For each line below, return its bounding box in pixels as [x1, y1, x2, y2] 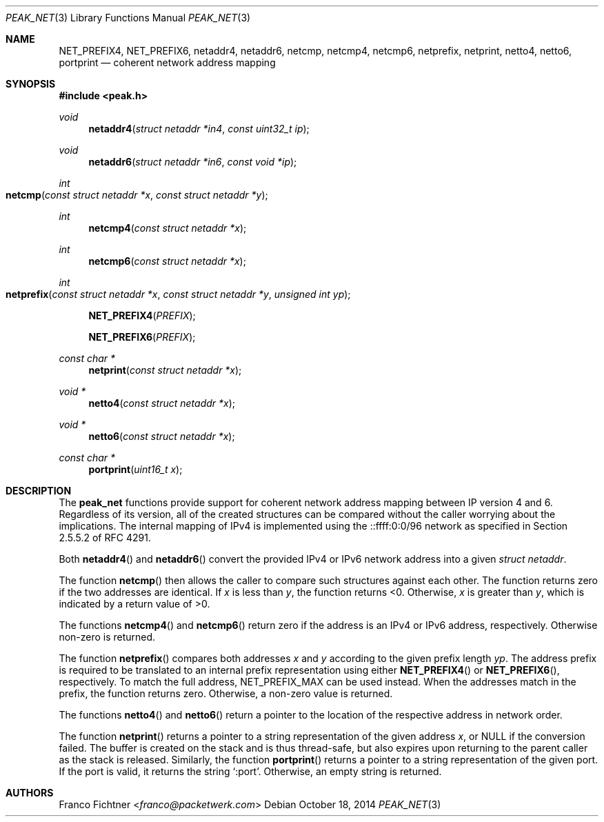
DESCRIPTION [6, 485, 72, 497]
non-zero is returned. [59, 631, 156, 643]
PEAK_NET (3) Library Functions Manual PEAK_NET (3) [6, 12, 251, 23]
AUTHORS [6, 787, 54, 799]
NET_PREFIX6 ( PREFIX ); [88, 331, 196, 343]
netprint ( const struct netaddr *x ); [88, 364, 242, 376]
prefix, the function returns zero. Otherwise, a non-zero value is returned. [59, 688, 393, 699]
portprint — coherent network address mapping [59, 57, 276, 68]
